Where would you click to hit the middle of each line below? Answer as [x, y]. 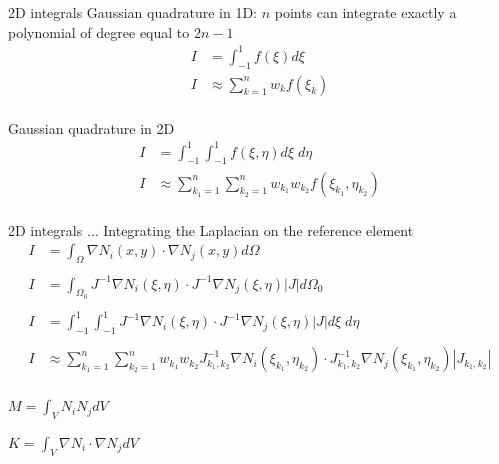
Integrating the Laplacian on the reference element [258, 229]
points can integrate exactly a [365, 12]
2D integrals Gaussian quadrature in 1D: [132, 12]
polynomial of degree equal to [99, 31]
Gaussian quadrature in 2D [91, 127]
